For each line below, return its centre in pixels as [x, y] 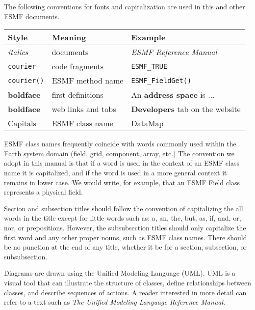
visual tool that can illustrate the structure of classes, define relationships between [127, 282]
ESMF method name [88, 81]
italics [18, 52]
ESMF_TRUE [149, 66]
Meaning [69, 37]
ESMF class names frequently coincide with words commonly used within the [120, 144]
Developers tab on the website [186, 109]
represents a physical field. [43, 192]
